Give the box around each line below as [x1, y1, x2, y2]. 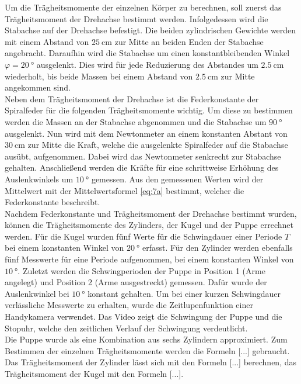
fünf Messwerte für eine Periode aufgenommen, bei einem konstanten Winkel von [5, 253, 294, 265]
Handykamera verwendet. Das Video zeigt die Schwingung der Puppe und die [5, 310, 282, 323]
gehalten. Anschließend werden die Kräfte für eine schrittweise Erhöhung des [5, 161, 279, 174]
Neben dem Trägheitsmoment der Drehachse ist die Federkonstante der [5, 92, 259, 105]
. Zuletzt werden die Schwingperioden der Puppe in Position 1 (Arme [17, 264, 265, 276]
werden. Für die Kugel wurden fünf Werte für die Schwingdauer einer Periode [5, 230, 282, 242]
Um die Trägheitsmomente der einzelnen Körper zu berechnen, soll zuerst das [5, 1, 282, 13]
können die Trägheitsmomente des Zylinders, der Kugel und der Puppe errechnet [5, 219, 293, 231]
